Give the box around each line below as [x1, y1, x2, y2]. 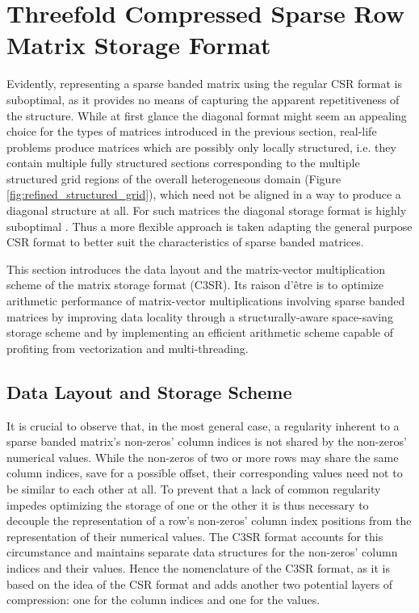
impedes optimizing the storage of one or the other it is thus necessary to [6, 496, 369, 513]
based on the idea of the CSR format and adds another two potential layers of [6, 575, 393, 592]
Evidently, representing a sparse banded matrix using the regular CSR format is [6, 75, 402, 92]
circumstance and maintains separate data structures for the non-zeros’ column [6, 544, 398, 561]
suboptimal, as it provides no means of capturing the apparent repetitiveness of [6, 90, 400, 107]
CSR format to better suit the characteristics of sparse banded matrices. [6, 233, 364, 250]
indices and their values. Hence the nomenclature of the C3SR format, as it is [6, 559, 391, 576]
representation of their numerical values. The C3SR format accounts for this [6, 527, 383, 544]
